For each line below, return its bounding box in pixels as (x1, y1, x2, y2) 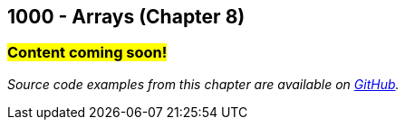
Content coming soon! (7, 43, 168, 62)
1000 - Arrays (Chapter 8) (7, 5, 246, 28)
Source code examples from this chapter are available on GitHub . (7, 76, 400, 92)
